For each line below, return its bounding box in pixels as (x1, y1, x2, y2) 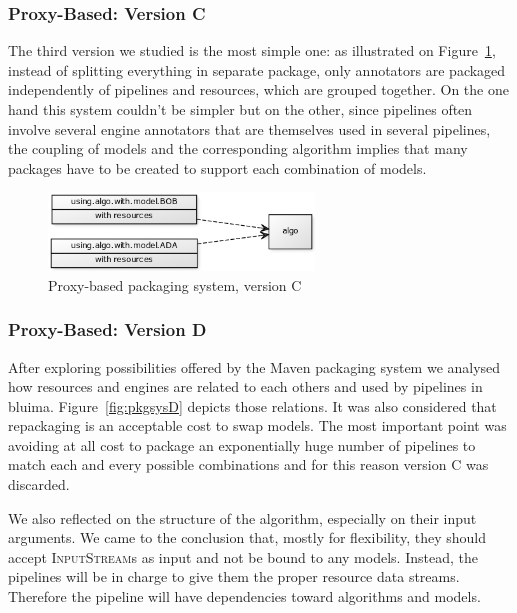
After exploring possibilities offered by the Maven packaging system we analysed (8, 356, 501, 377)
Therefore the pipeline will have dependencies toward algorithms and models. (8, 586, 481, 607)
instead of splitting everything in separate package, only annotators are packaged (8, 59, 506, 80)
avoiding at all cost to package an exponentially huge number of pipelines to (8, 434, 476, 455)
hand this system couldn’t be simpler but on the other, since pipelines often (8, 99, 473, 119)
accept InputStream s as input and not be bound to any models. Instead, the (8, 546, 478, 567)
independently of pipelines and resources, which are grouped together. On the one (8, 79, 509, 100)
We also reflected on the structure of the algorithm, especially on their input (8, 507, 477, 528)
